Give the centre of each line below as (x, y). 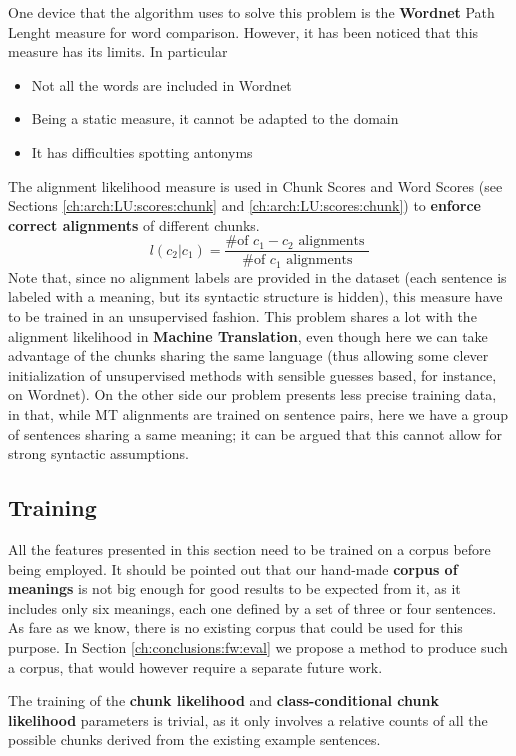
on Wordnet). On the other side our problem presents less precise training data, (252, 394)
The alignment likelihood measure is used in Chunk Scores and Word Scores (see (255, 185)
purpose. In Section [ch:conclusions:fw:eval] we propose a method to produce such (258, 646)
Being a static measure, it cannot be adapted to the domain (215, 118)
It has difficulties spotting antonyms (142, 151)
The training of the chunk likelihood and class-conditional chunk (223, 700)
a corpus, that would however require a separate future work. (195, 666)
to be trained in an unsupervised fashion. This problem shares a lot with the (242, 316)
